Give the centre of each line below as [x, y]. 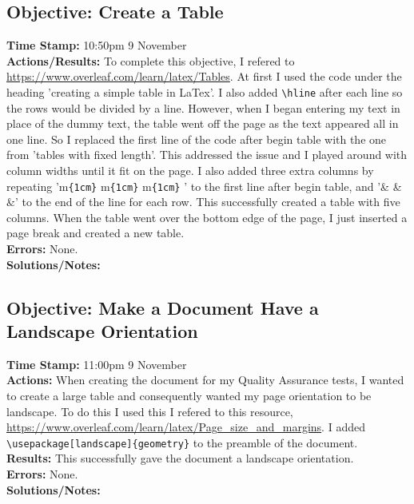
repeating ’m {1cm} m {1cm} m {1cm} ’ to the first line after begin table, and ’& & [204, 186]
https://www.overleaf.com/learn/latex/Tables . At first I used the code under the [204, 76]
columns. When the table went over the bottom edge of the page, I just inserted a [207, 217]
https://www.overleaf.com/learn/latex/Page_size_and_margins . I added [186, 427]
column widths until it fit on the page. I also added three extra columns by [190, 171]
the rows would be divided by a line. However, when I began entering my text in [203, 107]
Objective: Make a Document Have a [163, 307]
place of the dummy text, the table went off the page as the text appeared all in [203, 123]
